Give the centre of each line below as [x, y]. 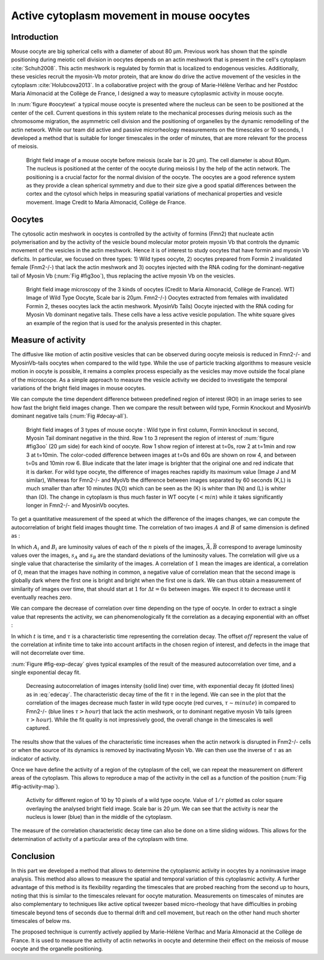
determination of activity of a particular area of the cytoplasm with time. [100, 839]
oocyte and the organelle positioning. [57, 949]
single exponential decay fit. [46, 672]
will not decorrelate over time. [48, 653]
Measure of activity [49, 340]
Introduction [35, 37]
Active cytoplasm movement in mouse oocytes [130, 16]
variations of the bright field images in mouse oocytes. [79, 388]
